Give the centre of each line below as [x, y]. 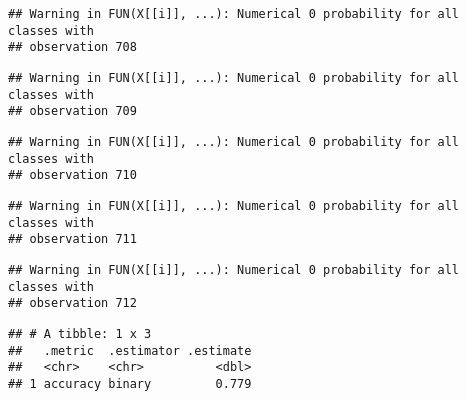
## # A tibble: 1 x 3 [80, 333]
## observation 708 [72, 47]
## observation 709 [72, 111]
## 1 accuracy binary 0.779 [130, 383]
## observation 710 [72, 175]
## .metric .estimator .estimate [130, 350]
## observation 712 [72, 303]
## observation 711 [72, 239]
